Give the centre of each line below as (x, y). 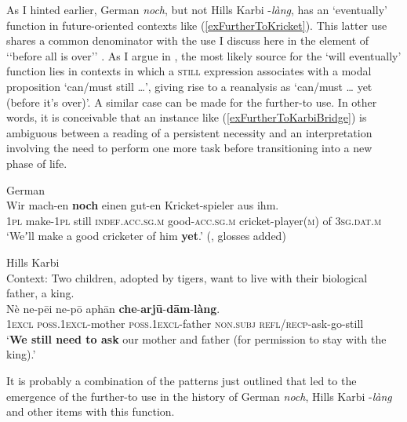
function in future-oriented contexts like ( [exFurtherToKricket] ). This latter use (197, 25)
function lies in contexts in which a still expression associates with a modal (189, 71)
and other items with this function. (91, 411)
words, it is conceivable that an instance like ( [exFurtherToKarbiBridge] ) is (187, 117)
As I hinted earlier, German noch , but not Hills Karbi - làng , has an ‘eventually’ (197, 9)
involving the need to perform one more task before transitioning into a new (189, 148)
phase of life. (37, 163)
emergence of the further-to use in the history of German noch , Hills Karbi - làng (199, 396)
